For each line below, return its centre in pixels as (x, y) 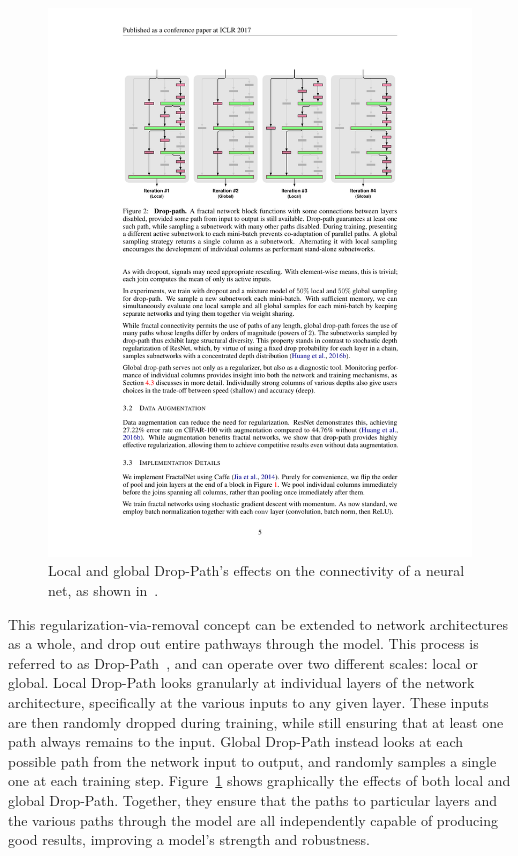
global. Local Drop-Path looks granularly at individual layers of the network (241, 682)
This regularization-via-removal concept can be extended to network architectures (258, 623)
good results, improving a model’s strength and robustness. (189, 839)
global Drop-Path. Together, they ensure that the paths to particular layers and (252, 800)
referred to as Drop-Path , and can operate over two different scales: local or (243, 662)
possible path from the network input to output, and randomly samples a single (252, 760)
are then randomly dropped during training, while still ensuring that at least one (256, 721)
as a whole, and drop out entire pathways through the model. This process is (243, 643)
